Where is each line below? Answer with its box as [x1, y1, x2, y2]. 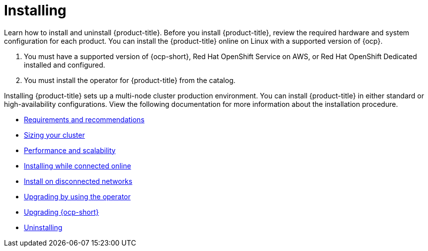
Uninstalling [24, 223, 63, 232]
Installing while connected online [24, 161, 131, 170]
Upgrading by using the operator [24, 192, 131, 201]
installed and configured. [24, 60, 105, 69]
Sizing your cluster [24, 130, 85, 139]
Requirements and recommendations [24, 115, 145, 124]
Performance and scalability [24, 146, 116, 155]
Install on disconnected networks [24, 176, 133, 185]
